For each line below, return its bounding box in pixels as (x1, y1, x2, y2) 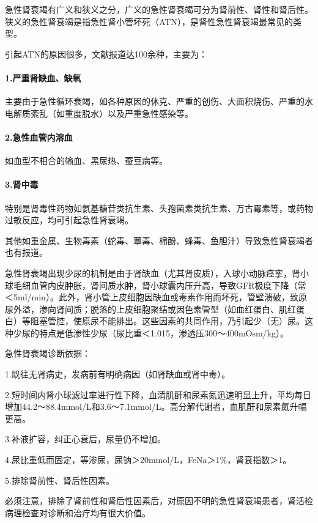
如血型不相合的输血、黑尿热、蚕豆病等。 (5, 154, 168, 167)
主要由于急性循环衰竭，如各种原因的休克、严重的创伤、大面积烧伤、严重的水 (5, 95, 313, 108)
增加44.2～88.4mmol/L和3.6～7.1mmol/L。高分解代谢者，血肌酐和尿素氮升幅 (5, 400, 307, 413)
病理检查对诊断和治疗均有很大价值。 (5, 506, 150, 519)
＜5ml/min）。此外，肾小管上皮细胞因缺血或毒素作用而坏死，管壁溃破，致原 (5, 291, 307, 303)
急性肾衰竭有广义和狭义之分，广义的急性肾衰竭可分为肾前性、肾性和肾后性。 (5, 3, 313, 15)
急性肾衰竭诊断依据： (5, 347, 91, 360)
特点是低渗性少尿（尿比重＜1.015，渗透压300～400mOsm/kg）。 (39, 326, 289, 339)
